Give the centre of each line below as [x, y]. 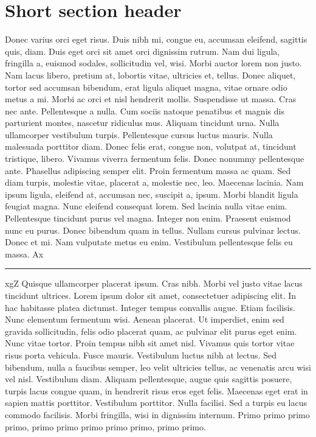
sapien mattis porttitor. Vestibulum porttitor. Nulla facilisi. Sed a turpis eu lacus [156, 403]
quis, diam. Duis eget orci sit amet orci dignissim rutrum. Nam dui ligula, [143, 51]
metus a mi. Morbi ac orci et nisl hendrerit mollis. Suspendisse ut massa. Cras [151, 99]
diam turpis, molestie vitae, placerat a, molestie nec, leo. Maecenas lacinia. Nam [154, 182]
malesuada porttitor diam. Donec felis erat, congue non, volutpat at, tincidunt [151, 146]
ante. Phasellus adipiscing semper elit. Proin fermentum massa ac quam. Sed [148, 170]
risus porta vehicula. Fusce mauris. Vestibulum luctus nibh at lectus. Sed [141, 355]
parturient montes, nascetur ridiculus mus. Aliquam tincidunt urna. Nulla [142, 123]
